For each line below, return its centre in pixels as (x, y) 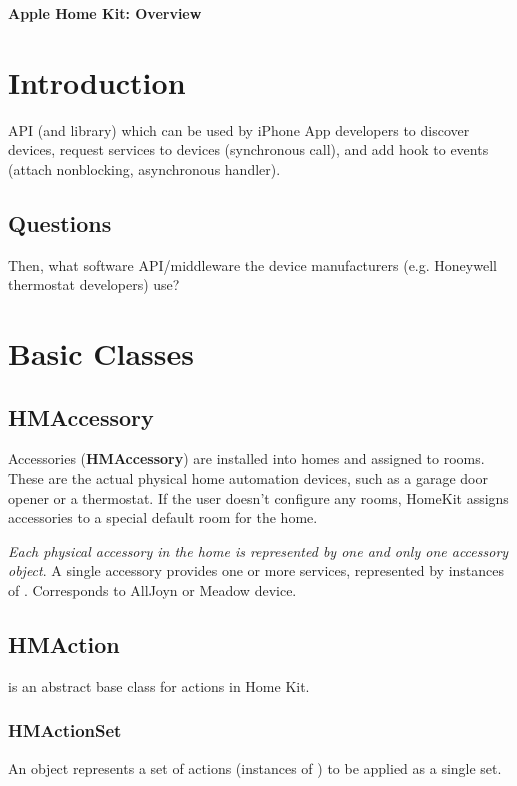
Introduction (97, 81)
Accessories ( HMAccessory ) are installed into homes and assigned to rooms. (246, 458)
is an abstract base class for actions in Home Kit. (159, 685)
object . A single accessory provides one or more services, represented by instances (256, 570)
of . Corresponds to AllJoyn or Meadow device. (152, 590)
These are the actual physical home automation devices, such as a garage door (248, 478)
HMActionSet (65, 730)
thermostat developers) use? (94, 284)
